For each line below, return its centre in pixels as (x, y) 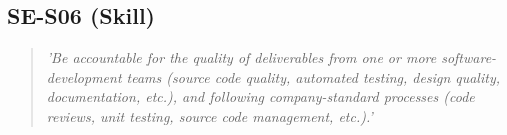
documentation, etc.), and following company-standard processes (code (260, 96)
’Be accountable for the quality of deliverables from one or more (241, 57)
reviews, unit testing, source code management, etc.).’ (209, 115)
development (84, 76)
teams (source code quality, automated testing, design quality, (313, 76)
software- (469, 57)
